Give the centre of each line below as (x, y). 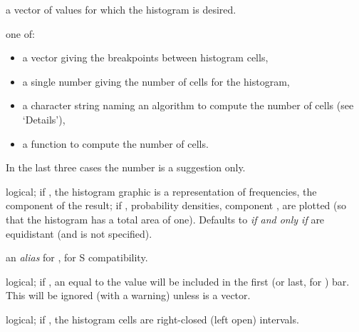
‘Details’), (44, 119)
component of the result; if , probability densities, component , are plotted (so (176, 205)
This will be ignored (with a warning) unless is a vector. (128, 295)
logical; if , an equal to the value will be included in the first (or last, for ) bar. (178, 281)
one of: (20, 33)
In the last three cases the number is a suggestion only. (126, 167)
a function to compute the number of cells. (115, 143)
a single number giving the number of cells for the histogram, (156, 81)
